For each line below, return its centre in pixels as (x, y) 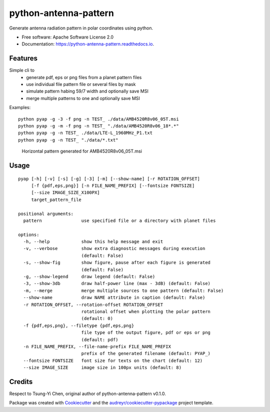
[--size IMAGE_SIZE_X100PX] (65, 193)
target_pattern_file (56, 199)
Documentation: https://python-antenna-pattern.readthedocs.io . (88, 44)
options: (29, 234)
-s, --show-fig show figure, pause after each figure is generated (117, 263)
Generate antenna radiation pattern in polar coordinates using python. (81, 28)
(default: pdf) (100, 339)
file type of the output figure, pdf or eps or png (146, 333)
